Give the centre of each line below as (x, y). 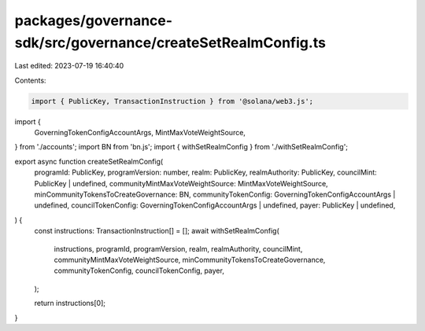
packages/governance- (94, 20)
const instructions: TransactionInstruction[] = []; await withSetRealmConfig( (157, 231)
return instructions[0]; (70, 303)
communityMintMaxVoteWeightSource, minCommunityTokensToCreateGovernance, (190, 260)
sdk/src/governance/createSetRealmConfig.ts (170, 42)
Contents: (30, 80)
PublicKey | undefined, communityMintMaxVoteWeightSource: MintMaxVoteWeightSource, (181, 183)
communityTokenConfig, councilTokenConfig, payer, (139, 270)
